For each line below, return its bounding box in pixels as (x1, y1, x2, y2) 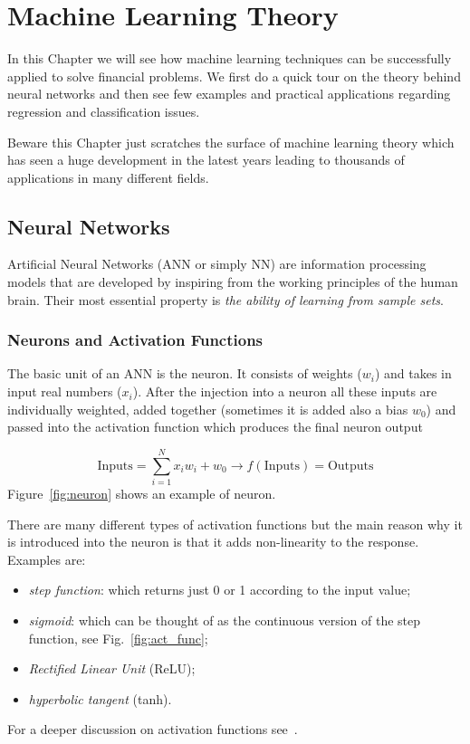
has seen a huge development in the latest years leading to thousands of (7, 150, 405, 169)
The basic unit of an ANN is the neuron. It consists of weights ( (7, 364, 362, 383)
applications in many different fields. (7, 167, 209, 186)
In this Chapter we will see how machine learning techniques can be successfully (7, 49, 452, 68)
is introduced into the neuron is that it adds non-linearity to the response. (7, 532, 419, 551)
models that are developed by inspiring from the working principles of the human (7, 272, 458, 291)
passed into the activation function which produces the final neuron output (7, 417, 423, 436)
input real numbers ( (7, 382, 122, 401)
